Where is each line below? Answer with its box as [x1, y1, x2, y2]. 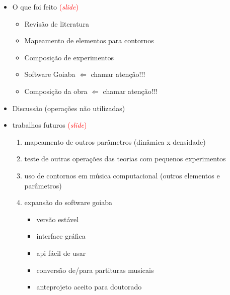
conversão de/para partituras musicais [36, 264, 154, 275]
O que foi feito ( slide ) [12, 2, 79, 12]
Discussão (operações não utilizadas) [12, 103, 125, 113]
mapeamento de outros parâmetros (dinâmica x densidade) [24, 136, 206, 147]
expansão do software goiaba [24, 197, 113, 208]
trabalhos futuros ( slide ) [12, 120, 87, 130]
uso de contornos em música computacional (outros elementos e [24, 170, 220, 180]
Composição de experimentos [24, 52, 114, 62]
